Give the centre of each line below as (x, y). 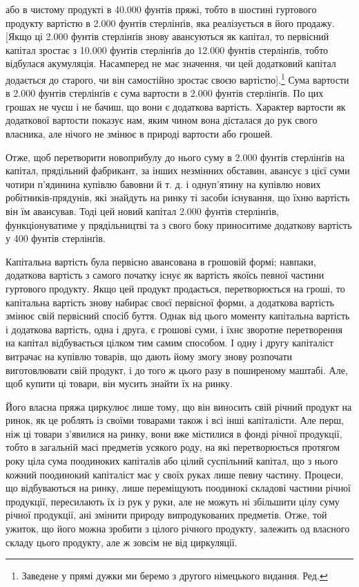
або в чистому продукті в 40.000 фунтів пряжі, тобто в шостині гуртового (161, 9)
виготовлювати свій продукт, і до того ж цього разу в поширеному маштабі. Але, (177, 370)
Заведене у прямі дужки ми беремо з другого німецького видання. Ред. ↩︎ (175, 576)
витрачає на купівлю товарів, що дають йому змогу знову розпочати (149, 356)
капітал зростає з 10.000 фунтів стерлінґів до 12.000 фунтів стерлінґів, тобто (167, 49)
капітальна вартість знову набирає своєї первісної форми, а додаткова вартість (170, 302)
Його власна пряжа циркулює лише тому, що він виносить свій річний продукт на (179, 406)
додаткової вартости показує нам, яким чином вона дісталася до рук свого (162, 120)
